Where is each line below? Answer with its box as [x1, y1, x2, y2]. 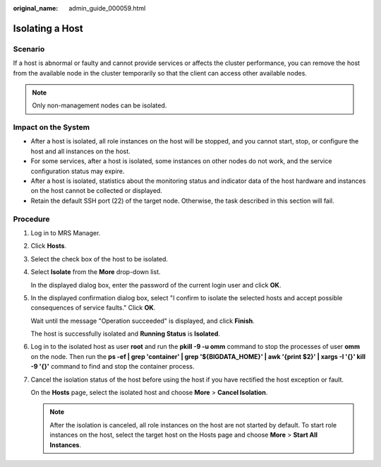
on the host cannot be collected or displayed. [30, 187, 162, 195]
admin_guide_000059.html [68, 4, 146, 12]
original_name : [13, 4, 59, 12]
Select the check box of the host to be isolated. [30, 254, 169, 263]
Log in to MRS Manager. [30, 228, 101, 237]
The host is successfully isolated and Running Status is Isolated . [30, 329, 220, 338]
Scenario [13, 44, 45, 54]
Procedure [13, 214, 50, 224]
